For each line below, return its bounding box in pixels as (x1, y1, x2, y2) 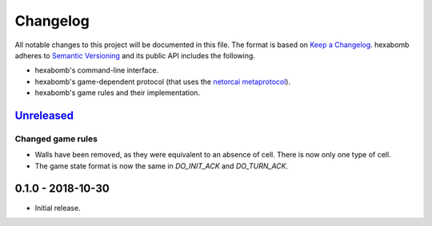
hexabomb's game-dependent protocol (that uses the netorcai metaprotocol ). (34, 77, 291, 86)
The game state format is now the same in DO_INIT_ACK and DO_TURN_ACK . (34, 161, 288, 171)
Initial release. (34, 203, 81, 212)
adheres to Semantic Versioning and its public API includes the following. (14, 50, 256, 60)
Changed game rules (14, 133, 98, 144)
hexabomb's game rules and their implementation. (34, 88, 200, 97)
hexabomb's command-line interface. (34, 65, 159, 75)
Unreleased (14, 109, 74, 122)
